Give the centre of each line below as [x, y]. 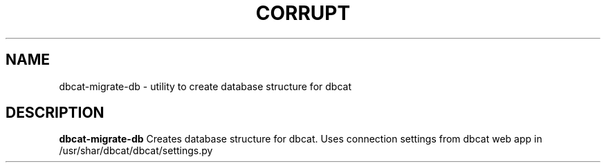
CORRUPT [303, 13]
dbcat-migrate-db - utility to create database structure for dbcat [205, 86]
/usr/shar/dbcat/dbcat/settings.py [136, 151]
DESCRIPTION [55, 113]
